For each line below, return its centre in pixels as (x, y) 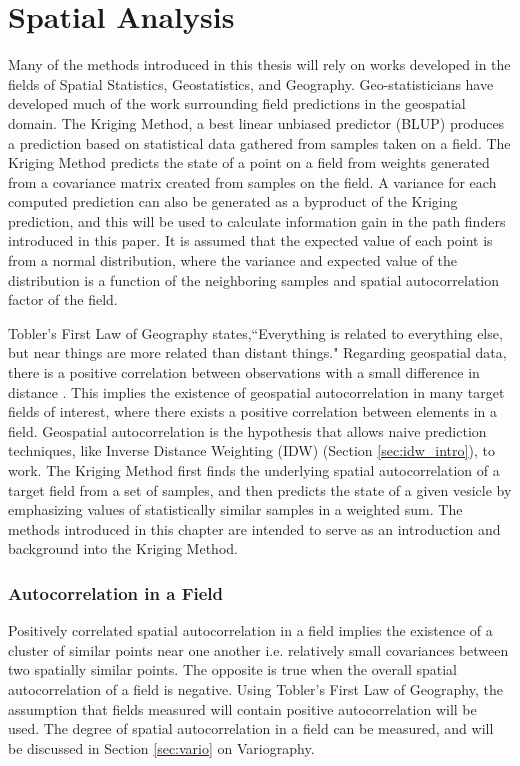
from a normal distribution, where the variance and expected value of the (233, 260)
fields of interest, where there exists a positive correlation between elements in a (253, 411)
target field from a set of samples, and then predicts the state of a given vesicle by (260, 489)
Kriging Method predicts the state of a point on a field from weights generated (249, 162)
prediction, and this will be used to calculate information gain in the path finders (257, 220)
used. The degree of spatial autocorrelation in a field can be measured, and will (251, 728)
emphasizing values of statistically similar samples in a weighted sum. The (235, 509)
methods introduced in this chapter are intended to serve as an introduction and (254, 528)
